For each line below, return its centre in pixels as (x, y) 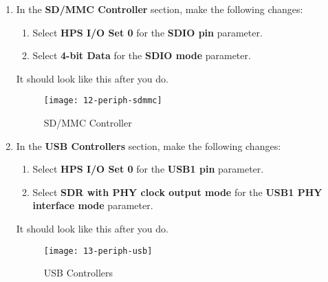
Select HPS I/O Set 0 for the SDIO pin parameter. (147, 32)
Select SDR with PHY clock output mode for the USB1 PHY (177, 192)
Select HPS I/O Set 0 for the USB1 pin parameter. (148, 169)
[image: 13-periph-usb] (98, 251)
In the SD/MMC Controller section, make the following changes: (160, 9)
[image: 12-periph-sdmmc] (103, 101)
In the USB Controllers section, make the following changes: (149, 145)
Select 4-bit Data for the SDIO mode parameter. (142, 55)
